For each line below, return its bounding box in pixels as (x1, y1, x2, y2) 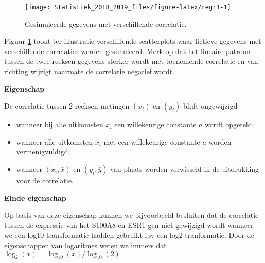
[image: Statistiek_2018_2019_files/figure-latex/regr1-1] (25, 4, 231, 11)
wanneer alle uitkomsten (16, 136, 93, 147)
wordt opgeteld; (205, 119, 254, 130)
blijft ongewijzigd (183, 100, 238, 111)
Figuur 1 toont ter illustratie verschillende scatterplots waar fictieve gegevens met (4, 36, 261, 46)
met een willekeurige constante (103, 136, 200, 147)
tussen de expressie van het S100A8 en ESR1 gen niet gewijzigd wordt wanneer (4, 219, 254, 230)
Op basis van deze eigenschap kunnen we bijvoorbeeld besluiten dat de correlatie (4, 209, 259, 220)
